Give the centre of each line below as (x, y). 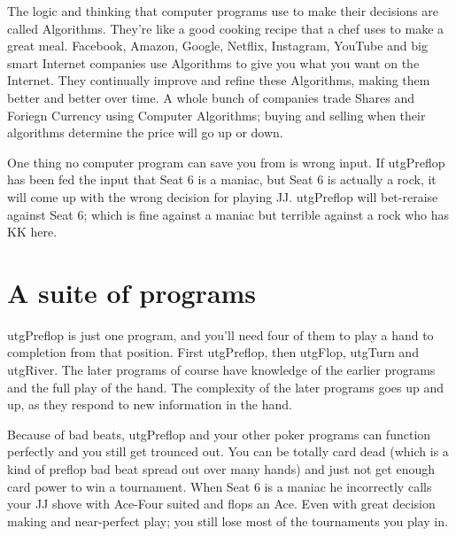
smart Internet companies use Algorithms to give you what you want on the (213, 62)
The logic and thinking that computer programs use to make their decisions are (223, 11)
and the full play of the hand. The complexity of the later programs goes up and (226, 387)
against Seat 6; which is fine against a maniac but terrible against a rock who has (228, 214)
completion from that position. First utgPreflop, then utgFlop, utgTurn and (213, 352)
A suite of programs (132, 292)
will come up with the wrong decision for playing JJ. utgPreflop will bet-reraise (223, 196)
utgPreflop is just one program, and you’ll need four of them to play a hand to (220, 334)
